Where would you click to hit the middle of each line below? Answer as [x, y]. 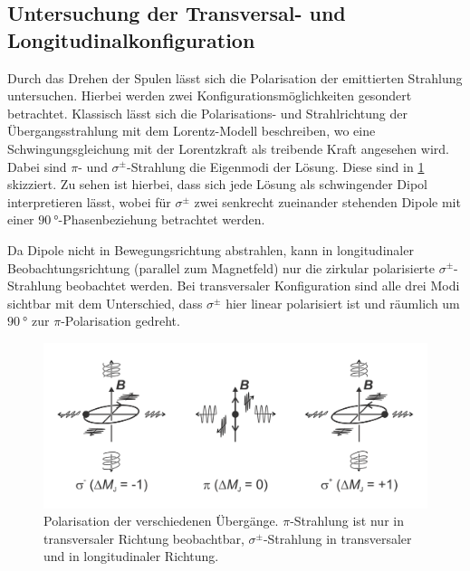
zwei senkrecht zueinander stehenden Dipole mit [327, 201]
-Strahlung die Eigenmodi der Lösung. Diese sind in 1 [276, 166]
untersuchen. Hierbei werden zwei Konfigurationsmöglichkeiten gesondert [210, 95]
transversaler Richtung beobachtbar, [144, 538]
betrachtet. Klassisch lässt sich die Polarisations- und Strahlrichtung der [208, 113]
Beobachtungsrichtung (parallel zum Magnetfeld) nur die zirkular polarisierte [221, 267]
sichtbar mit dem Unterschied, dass [105, 303]
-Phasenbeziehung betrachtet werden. [162, 219]
